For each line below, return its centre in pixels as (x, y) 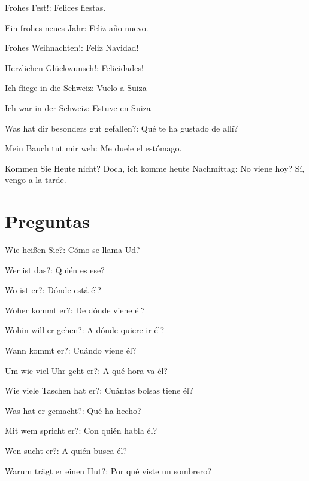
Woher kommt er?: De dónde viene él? (75, 310)
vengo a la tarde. (36, 180)
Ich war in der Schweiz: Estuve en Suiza (78, 107)
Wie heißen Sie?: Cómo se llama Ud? (72, 250)
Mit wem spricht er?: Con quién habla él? (81, 430)
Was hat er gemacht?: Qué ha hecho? (73, 410)
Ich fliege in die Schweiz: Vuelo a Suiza (76, 88)
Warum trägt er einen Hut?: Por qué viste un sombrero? (108, 471)
